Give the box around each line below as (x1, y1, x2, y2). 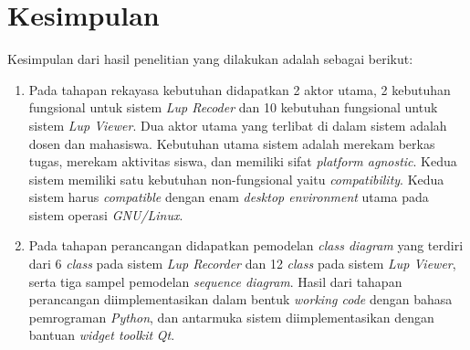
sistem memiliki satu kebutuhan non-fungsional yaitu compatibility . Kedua (28, 169, 444, 188)
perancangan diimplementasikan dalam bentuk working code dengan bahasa (28, 290, 453, 309)
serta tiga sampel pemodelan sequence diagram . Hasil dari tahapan (28, 271, 402, 291)
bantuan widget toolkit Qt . (28, 325, 175, 345)
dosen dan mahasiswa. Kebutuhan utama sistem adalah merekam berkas (28, 133, 435, 153)
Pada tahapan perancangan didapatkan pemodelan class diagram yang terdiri (28, 236, 464, 255)
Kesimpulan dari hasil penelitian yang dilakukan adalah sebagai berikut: (7, 49, 413, 69)
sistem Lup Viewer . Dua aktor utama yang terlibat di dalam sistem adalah (28, 115, 447, 134)
